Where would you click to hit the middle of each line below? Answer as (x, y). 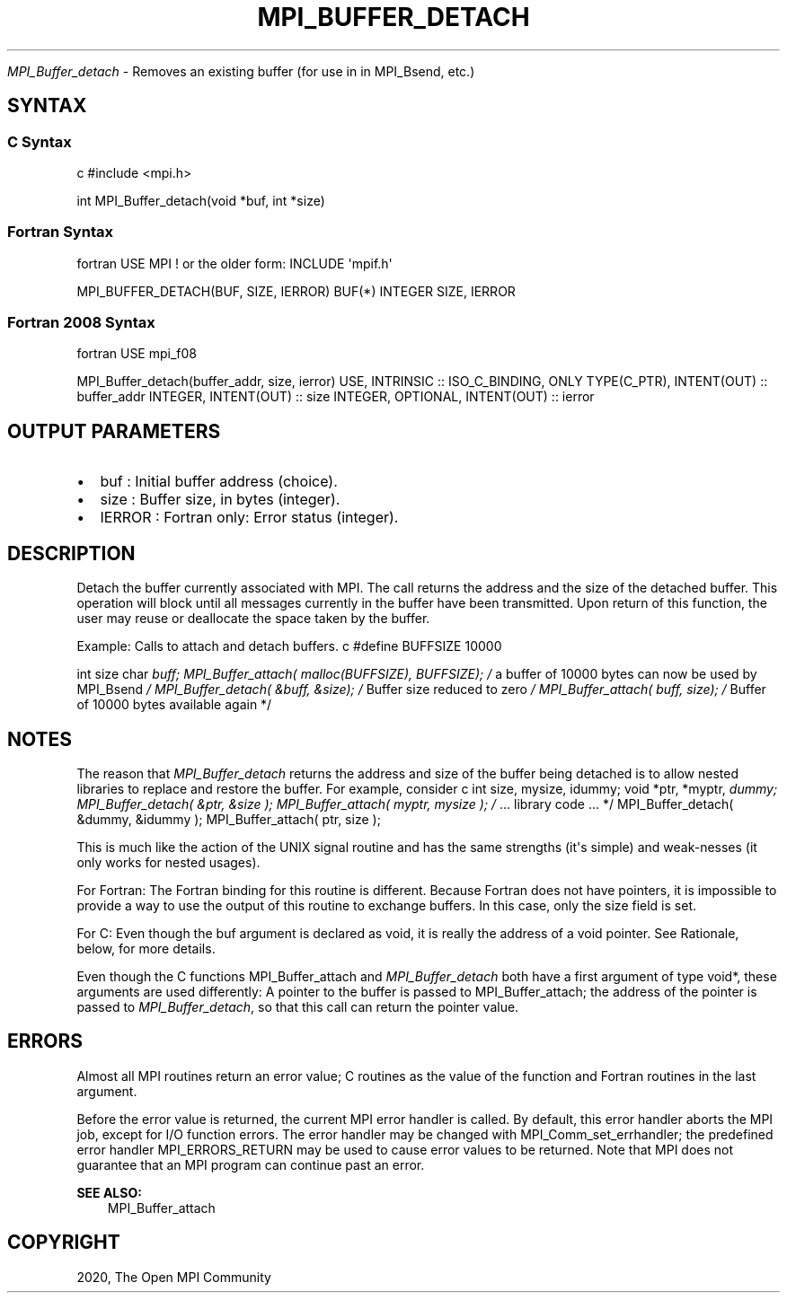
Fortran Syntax (60, 232)
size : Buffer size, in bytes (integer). (220, 500)
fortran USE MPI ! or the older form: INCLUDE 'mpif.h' (234, 263)
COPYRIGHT (64, 1243)
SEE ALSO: (109, 1192)
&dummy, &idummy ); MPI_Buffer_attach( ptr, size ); (229, 819)
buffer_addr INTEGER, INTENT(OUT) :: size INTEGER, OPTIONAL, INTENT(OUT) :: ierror (336, 397)
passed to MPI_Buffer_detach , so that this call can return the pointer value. (298, 1007)
